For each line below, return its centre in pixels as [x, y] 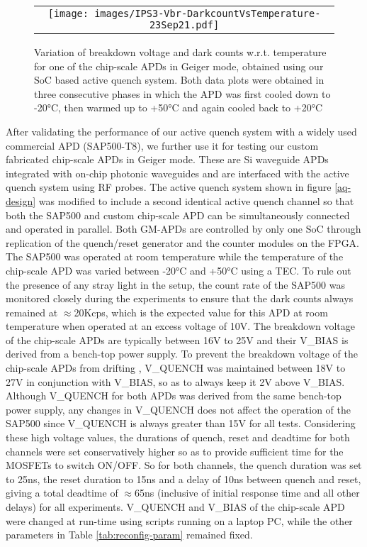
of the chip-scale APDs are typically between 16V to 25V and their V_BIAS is [177, 339]
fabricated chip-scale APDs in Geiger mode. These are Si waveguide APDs [167, 159]
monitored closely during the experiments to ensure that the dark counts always [180, 298]
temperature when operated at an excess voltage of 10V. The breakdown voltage [180, 326]
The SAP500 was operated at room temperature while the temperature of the [175, 256]
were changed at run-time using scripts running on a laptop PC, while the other [179, 520]
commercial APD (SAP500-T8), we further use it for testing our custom [162, 145]
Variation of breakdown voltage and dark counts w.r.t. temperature [180, 52]
